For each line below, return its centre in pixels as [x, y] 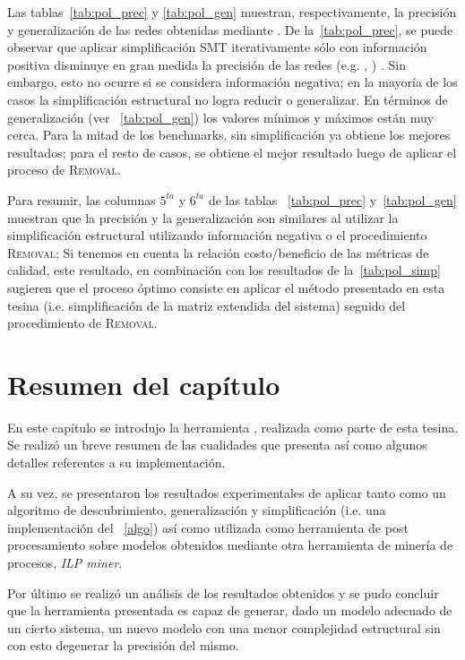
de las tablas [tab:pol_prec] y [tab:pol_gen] [332, 199]
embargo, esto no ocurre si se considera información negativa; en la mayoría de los [232, 82]
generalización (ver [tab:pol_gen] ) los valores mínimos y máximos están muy [221, 117]
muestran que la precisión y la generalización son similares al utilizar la [203, 217]
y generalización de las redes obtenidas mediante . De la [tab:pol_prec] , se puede [230, 29]
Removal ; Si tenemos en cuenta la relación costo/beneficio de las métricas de [218, 252]
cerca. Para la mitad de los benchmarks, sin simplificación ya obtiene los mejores [229, 135]
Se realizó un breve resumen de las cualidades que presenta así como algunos [217, 445]
